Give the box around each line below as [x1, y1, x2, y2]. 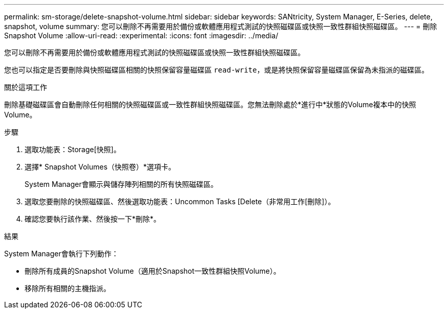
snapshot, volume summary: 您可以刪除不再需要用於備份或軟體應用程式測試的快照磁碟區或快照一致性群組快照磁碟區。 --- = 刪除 [4, 22, 437, 31]
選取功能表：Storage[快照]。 [25, 145, 121, 154]
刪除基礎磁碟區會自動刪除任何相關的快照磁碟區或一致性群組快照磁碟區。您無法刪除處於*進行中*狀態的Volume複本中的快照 [4, 100, 416, 109]
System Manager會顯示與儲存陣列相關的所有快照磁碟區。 [25, 180, 218, 188]
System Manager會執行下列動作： [4, 249, 119, 258]
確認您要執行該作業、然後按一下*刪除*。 [25, 214, 161, 223]
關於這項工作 [4, 83, 47, 91]
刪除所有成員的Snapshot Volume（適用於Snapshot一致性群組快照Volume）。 [25, 267, 281, 275]
